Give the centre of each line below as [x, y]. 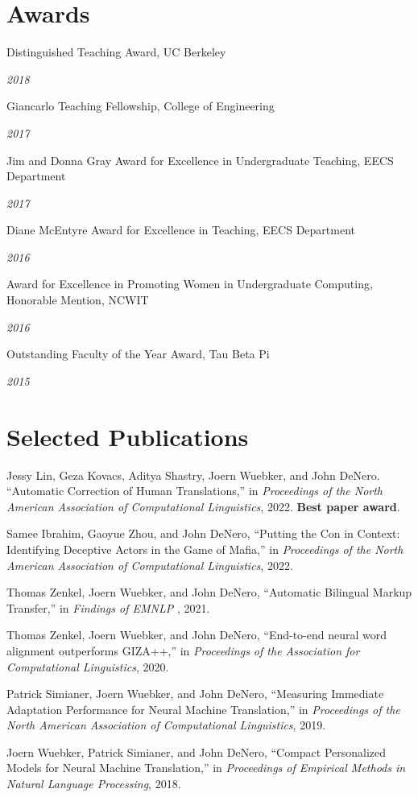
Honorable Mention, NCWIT [78, 300]
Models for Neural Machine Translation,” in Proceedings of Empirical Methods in [206, 768]
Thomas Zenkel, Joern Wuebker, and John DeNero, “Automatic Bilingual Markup [209, 592]
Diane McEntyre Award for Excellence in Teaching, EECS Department [181, 230]
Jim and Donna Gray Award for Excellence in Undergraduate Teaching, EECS [200, 160]
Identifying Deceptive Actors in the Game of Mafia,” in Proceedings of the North [205, 549]
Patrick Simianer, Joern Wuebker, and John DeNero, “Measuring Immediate [195, 694]
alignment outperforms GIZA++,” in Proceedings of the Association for [183, 650]
